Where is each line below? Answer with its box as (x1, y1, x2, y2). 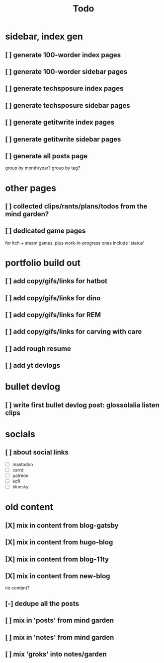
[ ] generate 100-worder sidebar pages (5, 67, 128, 76)
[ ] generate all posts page (5, 152, 88, 160)
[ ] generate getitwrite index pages (5, 118, 115, 127)
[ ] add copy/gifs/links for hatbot (5, 277, 108, 285)
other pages (5, 182, 56, 194)
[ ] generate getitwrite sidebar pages (5, 135, 121, 143)
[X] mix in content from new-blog (5, 572, 110, 580)
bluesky (12, 484, 29, 490)
